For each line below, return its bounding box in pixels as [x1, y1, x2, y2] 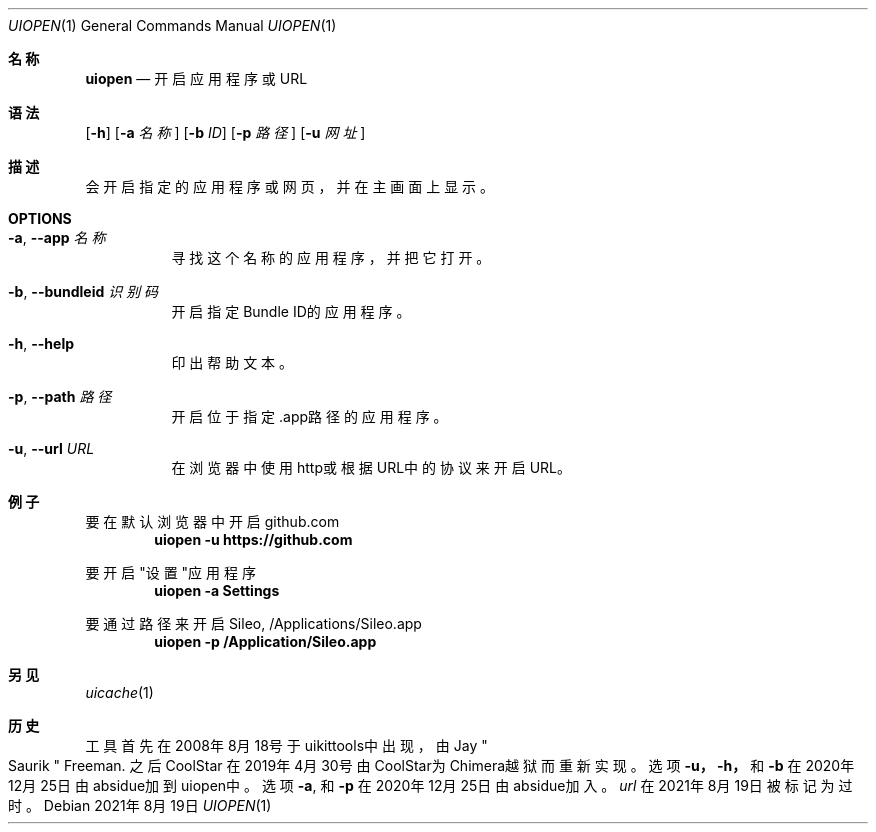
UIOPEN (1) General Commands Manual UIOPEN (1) [8, 17, 337, 34]
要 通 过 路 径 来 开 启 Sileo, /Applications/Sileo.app [85, 615, 422, 632]
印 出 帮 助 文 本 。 [171, 354, 294, 371]
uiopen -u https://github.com [154, 531, 353, 548]
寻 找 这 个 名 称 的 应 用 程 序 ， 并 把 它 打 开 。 [171, 249, 491, 266]
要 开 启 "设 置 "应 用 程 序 [85, 564, 256, 581]
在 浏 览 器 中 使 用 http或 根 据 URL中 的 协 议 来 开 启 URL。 [171, 459, 572, 476]
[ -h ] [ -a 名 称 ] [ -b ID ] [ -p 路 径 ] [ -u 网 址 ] [85, 124, 366, 141]
